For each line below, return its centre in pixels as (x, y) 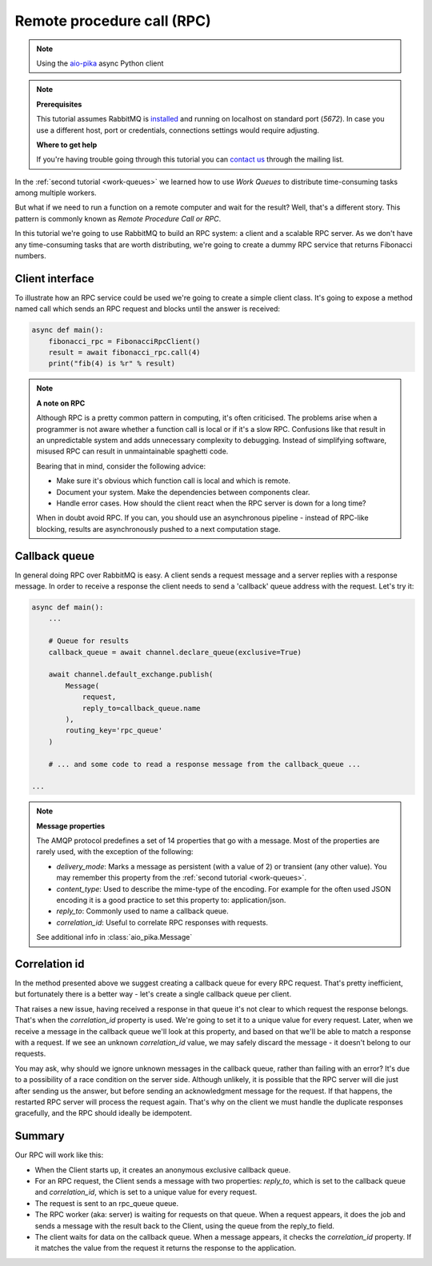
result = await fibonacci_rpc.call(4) (124, 353)
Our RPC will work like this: (59, 1155)
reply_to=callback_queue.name (141, 708)
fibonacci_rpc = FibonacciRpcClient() (124, 341)
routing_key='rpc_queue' (114, 731)
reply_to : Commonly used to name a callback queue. (143, 911)
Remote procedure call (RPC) (113, 21)
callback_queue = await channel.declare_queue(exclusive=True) (175, 652)
